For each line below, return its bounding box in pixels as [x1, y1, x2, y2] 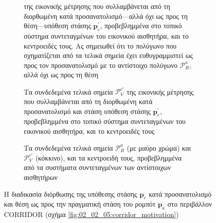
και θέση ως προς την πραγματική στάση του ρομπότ [4, 199, 156, 209]
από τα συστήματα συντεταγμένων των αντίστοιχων [24, 162, 171, 172]
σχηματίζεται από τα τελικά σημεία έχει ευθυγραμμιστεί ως [24, 50, 193, 60]
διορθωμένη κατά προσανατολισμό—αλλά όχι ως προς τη [24, 10, 188, 21]
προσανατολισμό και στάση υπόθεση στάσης [24, 106, 151, 116]
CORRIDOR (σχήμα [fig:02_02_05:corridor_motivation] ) [4, 209, 179, 220]
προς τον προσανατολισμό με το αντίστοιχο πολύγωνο [24, 59, 178, 70]
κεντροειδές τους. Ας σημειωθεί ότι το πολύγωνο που [24, 40, 177, 51]
